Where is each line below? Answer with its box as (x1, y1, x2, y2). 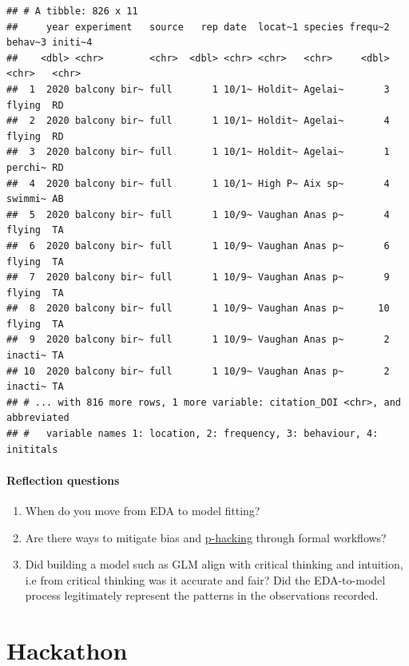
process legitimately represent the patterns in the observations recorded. (25, 587, 379, 604)
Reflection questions (6, 471, 120, 488)
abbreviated (6, 412, 69, 424)
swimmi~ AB (6, 193, 64, 205)
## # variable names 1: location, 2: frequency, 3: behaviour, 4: (6, 428, 379, 440)
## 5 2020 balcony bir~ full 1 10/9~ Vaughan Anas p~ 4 (6, 208, 390, 220)
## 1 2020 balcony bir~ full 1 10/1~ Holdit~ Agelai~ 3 (6, 83, 390, 95)
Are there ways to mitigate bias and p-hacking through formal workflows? (25, 529, 387, 545)
